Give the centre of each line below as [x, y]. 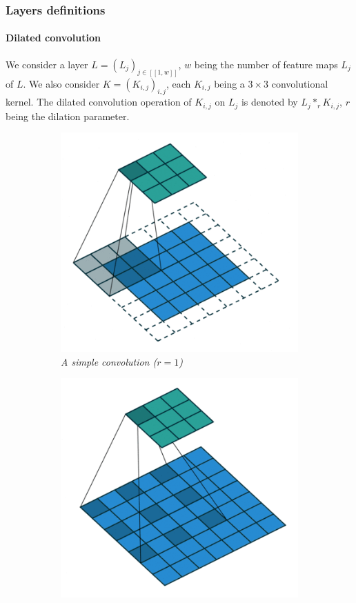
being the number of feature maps [266, 64]
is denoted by [269, 102]
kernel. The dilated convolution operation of [99, 102]
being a [229, 83]
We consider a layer [47, 64]
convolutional [300, 83]
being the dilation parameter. [68, 116]
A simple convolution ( [109, 361]
